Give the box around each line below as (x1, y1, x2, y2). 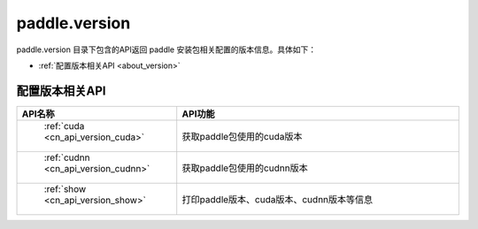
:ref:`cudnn (43, 151, 90, 164)
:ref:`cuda (43, 119, 85, 132)
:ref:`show (43, 182, 87, 195)
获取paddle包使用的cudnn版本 (181, 162, 309, 174)
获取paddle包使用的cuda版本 (181, 130, 303, 142)
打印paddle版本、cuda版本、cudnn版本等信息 (181, 193, 374, 205)
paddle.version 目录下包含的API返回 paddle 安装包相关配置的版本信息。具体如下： (16, 44, 317, 55)
